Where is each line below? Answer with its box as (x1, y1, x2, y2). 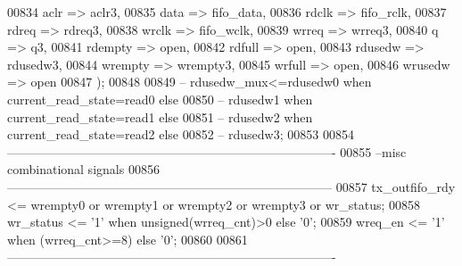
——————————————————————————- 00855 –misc (7, 142, 407, 161)
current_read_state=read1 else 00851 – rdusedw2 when (7, 107, 313, 126)
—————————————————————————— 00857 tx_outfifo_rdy (7, 177, 456, 195)
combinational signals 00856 (7, 160, 160, 179)
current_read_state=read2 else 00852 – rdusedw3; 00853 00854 (7, 125, 354, 144)
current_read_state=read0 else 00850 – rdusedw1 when (7, 89, 313, 108)
